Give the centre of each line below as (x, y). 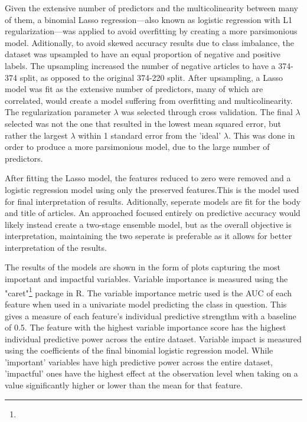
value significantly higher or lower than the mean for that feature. (124, 385)
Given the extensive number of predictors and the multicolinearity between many (152, 8)
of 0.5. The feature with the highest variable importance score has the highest (146, 327)
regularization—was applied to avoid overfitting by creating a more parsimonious (151, 31)
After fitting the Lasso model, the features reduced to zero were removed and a (148, 178)
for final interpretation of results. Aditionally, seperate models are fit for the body (153, 201)
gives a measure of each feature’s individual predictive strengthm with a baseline (151, 315)
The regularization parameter (58, 112)
